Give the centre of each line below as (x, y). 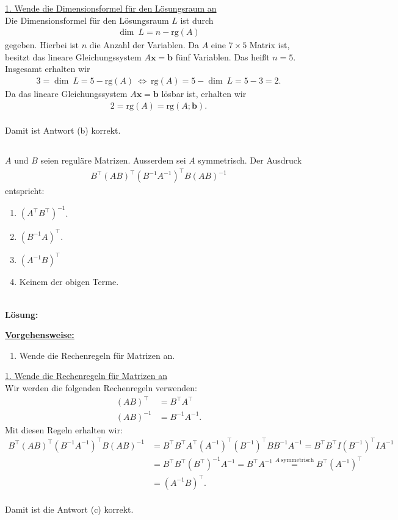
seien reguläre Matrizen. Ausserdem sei (113, 160)
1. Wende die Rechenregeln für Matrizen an (86, 376)
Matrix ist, (270, 45)
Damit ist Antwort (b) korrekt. (63, 130)
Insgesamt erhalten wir (48, 69)
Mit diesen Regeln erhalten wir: (64, 429)
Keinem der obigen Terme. (69, 282)
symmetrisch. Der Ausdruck (250, 160)
